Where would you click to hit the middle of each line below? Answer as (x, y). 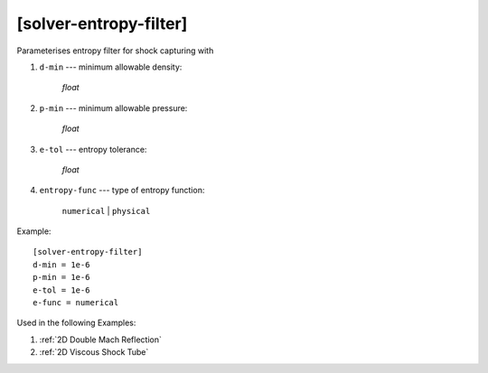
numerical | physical (106, 210)
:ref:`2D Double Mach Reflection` (100, 340)
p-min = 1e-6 (61, 277)
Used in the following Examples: (76, 323)
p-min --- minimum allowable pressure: (113, 107)
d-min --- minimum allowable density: (111, 67)
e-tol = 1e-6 (61, 290)
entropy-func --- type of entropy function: (122, 191)
